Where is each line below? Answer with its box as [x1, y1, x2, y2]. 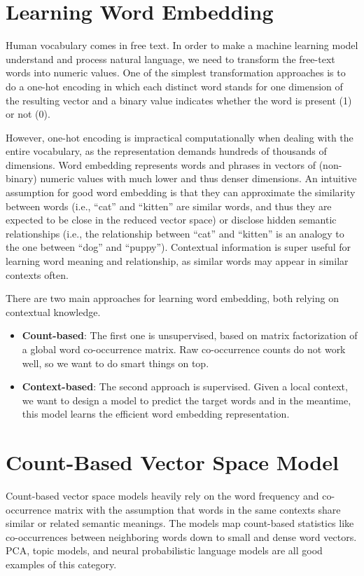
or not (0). [6, 107, 50, 121]
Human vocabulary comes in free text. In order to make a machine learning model [6, 38, 358, 53]
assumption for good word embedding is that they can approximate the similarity [6, 185, 356, 200]
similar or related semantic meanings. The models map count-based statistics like [6, 516, 354, 530]
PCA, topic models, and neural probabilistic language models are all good [6, 543, 323, 558]
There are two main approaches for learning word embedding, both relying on [6, 291, 339, 306]
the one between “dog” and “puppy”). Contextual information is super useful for [6, 240, 351, 254]
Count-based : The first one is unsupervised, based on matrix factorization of [22, 328, 358, 343]
